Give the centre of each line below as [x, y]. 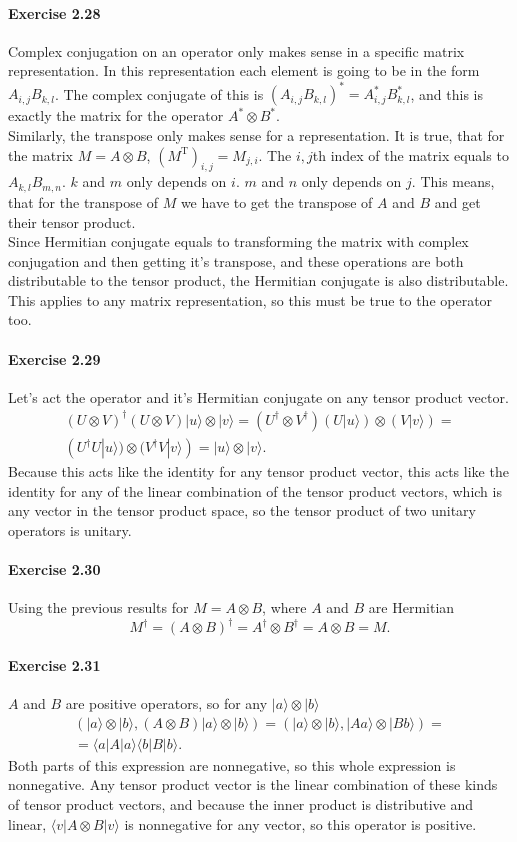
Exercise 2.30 [54, 569]
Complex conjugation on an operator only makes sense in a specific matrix [236, 50]
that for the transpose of [83, 201]
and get [457, 201]
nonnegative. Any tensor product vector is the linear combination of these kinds [253, 784]
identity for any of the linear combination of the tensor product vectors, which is [255, 490]
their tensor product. [72, 221]
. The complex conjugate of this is [159, 93]
